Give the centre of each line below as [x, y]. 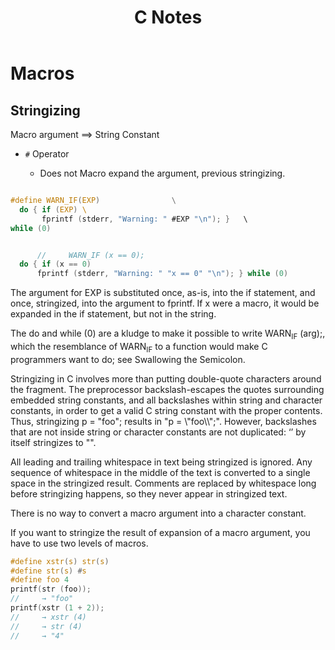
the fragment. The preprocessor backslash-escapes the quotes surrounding [167, 389]
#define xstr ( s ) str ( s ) [60, 561]
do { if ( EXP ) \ [53, 209]
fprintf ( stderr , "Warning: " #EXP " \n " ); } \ [144, 219]
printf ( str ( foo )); [51, 589]
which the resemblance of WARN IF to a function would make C [139, 347]
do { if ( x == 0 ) [55, 264]
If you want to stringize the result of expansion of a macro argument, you [160, 532]
